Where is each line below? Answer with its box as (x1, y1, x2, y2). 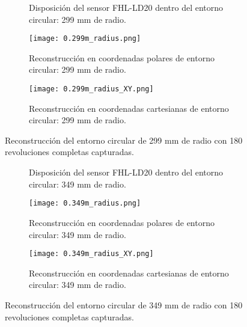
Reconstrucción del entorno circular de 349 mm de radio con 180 (5, 298, 243, 311)
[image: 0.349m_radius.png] (29, 199, 141, 208)
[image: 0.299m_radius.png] (29, 34, 141, 43)
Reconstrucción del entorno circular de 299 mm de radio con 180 (5, 133, 243, 146)
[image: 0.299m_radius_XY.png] (29, 85, 154, 94)
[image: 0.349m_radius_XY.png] (29, 249, 154, 258)
